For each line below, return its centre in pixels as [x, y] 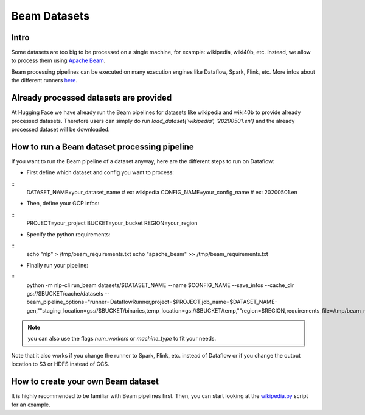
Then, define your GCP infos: [63, 204]
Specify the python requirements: [68, 234]
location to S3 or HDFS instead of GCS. [60, 364]
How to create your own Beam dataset [85, 382]
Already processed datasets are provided [92, 98]
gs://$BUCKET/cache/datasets [65, 293]
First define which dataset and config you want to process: [100, 172]
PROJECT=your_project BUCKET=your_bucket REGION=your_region [112, 223]
